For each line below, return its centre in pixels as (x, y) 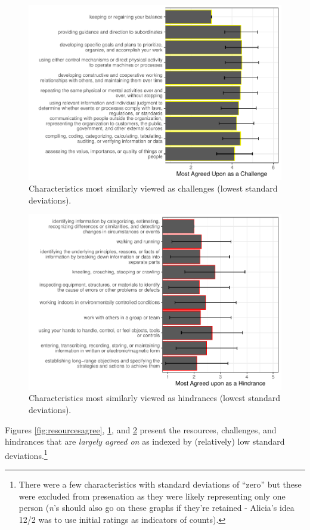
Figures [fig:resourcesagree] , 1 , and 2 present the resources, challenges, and (141, 429)
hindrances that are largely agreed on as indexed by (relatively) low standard (145, 441)
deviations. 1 (26, 454)
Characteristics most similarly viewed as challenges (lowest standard (153, 188)
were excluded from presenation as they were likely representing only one (152, 496)
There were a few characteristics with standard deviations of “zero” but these (160, 484)
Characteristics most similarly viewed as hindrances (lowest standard (154, 398)
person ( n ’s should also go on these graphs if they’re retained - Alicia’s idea (156, 508)
